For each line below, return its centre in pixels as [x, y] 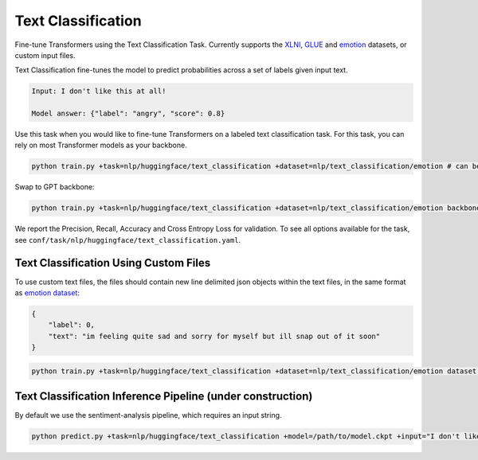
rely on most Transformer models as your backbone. [101, 145]
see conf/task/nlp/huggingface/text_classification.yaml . [128, 240]
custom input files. [45, 55]
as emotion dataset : [47, 293]
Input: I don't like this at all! [99, 91]
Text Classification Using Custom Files [113, 263]
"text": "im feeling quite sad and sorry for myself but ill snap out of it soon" [214, 336]
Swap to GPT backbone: [55, 187]
